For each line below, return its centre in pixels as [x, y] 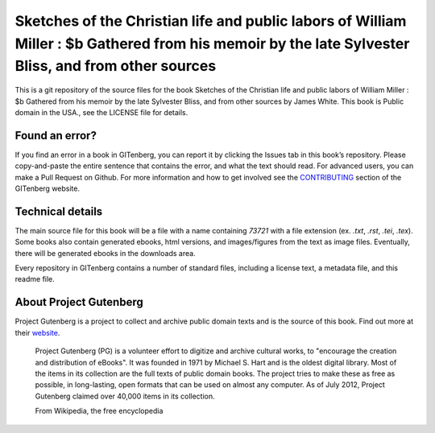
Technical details [59, 211]
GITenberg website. [48, 188]
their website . [37, 332]
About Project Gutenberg [79, 302]
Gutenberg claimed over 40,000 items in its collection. [125, 396]
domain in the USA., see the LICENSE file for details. [101, 112]
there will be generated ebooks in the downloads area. [106, 253]
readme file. [35, 279]
